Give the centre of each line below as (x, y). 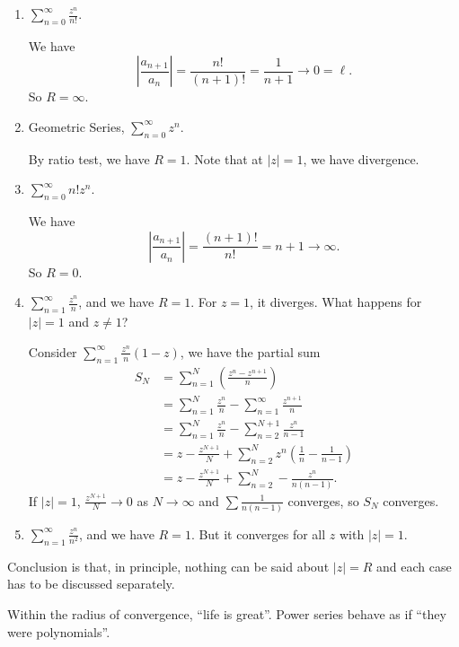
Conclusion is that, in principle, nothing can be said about (168, 566)
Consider (53, 351)
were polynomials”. (59, 631)
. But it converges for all (258, 533)
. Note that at (225, 158)
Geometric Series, (76, 126)
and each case (414, 566)
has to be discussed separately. (91, 584)
